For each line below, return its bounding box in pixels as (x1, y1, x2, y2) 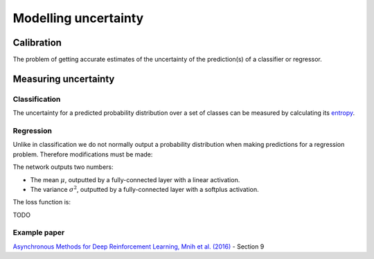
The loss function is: (12, 198, 71, 206)
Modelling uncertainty (12, 10, 144, 26)
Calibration (12, 37, 62, 48)
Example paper (12, 228, 65, 238)
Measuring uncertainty (12, 73, 115, 84)
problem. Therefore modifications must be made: (12, 150, 153, 159)
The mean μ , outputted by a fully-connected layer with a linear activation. (30, 175, 240, 184)
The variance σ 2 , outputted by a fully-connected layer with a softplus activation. (30, 184, 259, 193)
